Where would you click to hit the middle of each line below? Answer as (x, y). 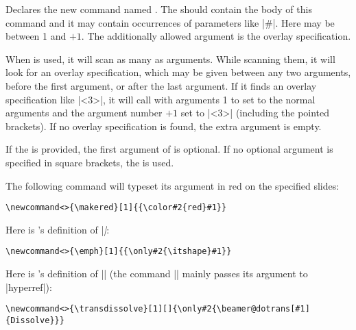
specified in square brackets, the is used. (90, 162)
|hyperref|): (29, 287)
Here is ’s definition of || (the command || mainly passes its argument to (157, 274)
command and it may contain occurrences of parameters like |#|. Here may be (170, 22)
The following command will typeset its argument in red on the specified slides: (173, 185)
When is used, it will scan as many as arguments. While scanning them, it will (170, 59)
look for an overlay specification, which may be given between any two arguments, (178, 72)
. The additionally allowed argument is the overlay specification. (216, 36)
